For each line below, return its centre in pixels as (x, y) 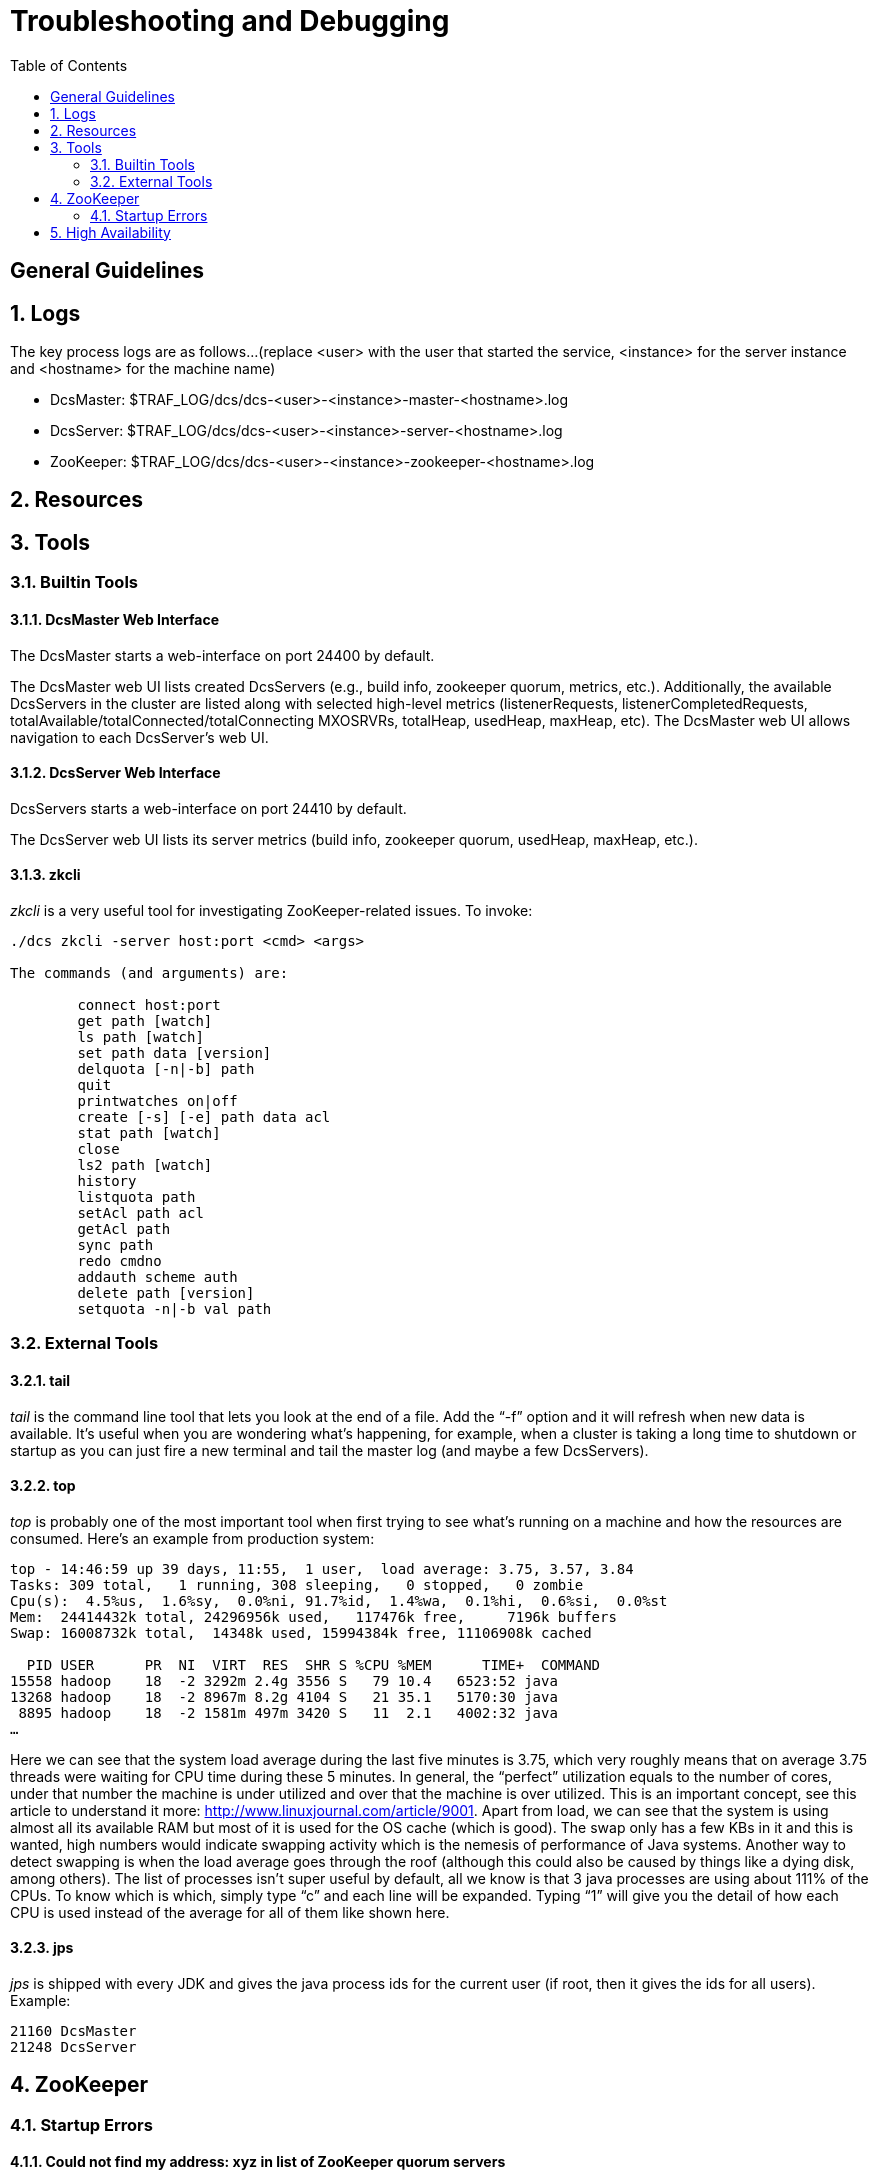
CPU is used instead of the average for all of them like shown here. (230, 1912)
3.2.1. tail (40, 1380)
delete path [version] (166, 1292)
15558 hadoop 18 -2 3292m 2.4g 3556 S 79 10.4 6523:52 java (284, 1680)
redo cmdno (119, 1260)
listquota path (136, 1196)
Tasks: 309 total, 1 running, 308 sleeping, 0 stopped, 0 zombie (297, 1584)
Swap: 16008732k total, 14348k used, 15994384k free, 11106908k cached (301, 1632)
